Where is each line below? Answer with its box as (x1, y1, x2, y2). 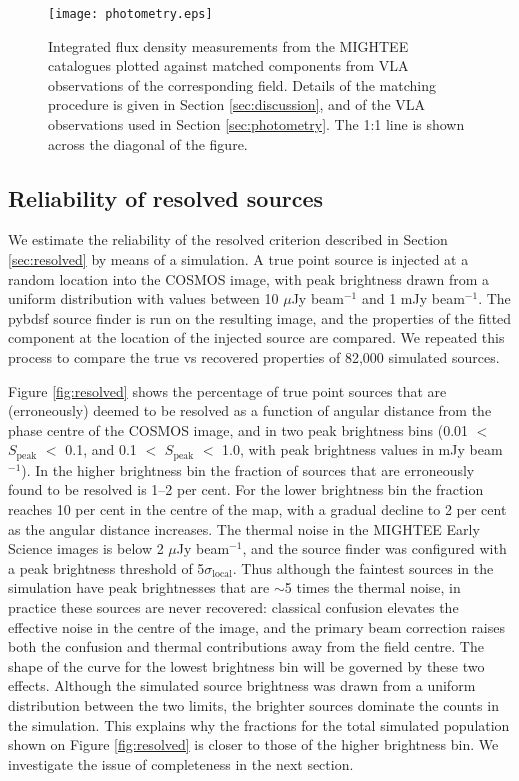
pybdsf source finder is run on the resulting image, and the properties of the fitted (8, 307, 512, 328)
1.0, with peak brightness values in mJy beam (222, 439, 503, 460)
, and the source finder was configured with (242, 538, 507, 559)
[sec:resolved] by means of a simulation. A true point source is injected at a (8, 249, 469, 270)
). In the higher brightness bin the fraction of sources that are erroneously (21, 459, 475, 480)
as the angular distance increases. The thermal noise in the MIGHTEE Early (8, 518, 480, 539)
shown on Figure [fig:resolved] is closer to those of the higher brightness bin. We (8, 734, 499, 755)
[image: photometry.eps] (48, 7, 213, 21)
